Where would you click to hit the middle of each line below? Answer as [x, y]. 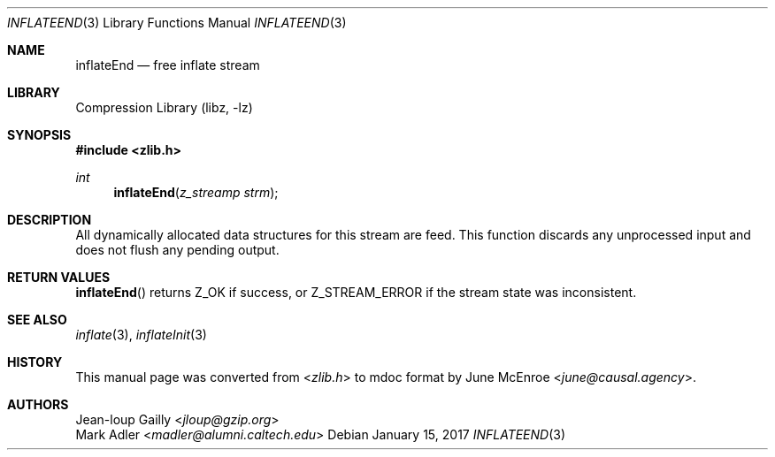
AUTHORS [38, 404]
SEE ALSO [37, 320]
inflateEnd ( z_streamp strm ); [196, 192]
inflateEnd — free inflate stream [168, 65]
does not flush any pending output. [177, 250]
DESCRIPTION [50, 220]
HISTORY [35, 362]
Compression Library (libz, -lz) [164, 107]
